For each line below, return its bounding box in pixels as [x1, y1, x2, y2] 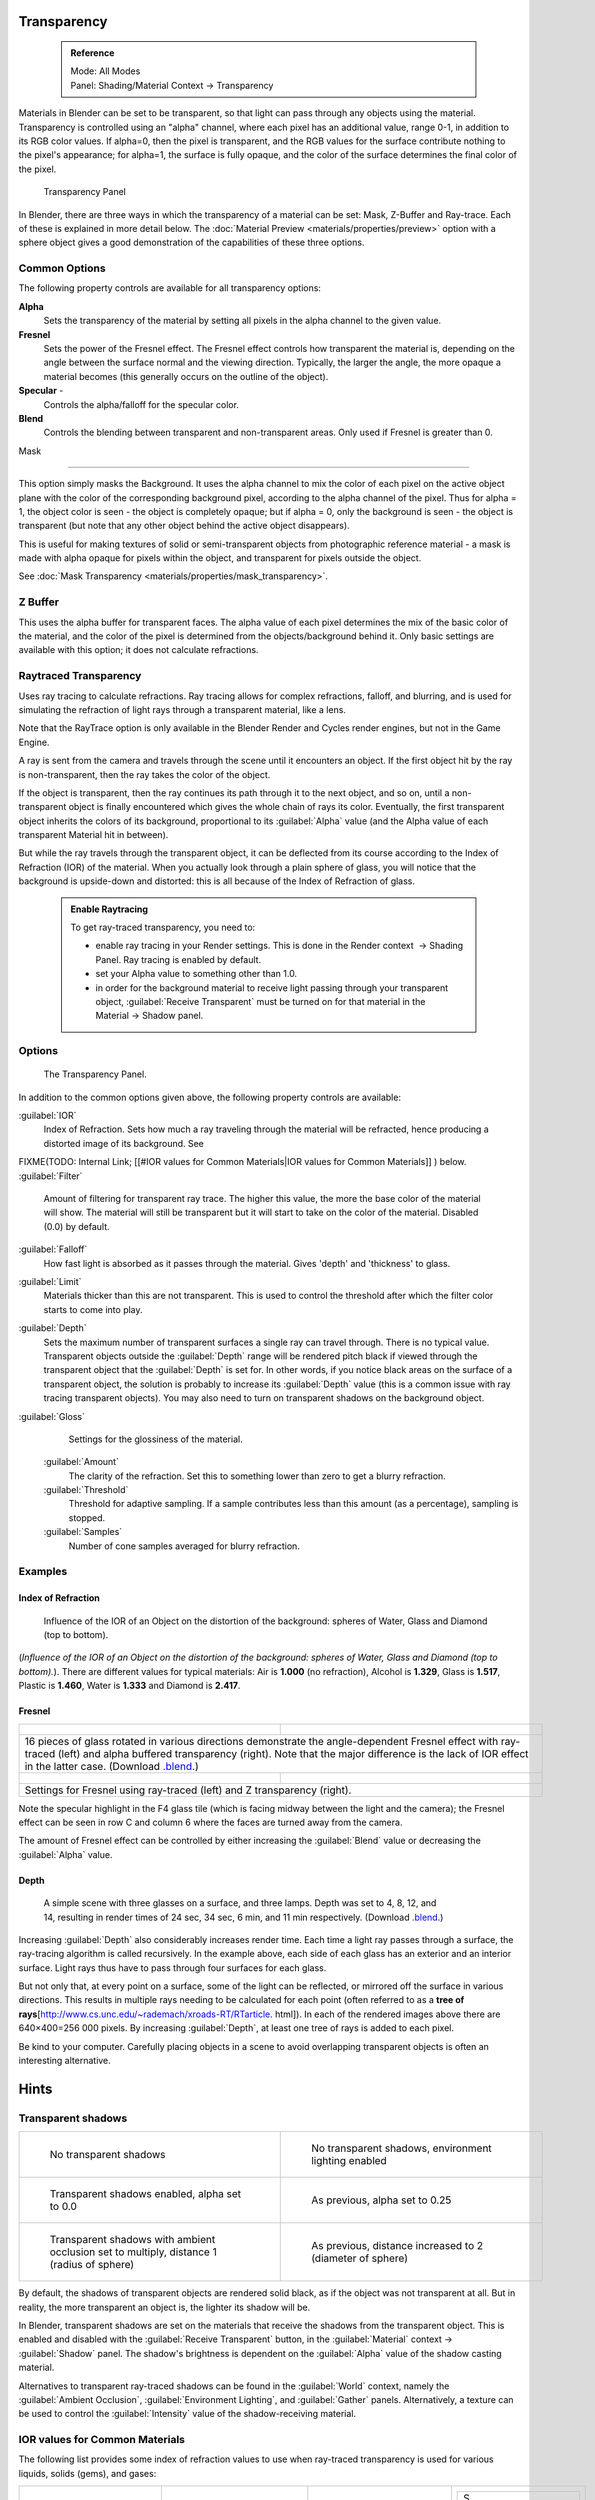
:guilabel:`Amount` [43, 1456, 120, 1468]
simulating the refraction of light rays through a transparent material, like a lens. [18, 703, 347, 715]
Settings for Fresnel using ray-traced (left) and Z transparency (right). [24, 1783, 352, 1797]
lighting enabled [311, 2154, 387, 2168]
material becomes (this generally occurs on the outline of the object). [43, 370, 329, 382]
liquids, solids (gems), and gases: [18, 2467, 157, 2479]
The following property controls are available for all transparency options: [18, 282, 322, 294]
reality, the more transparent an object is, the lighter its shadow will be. [18, 2301, 311, 2313]
